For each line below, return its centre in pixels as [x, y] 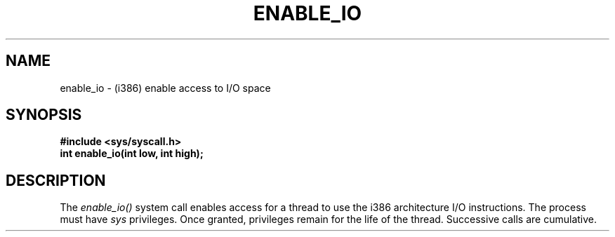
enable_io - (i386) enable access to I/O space [165, 88]
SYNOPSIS [44, 115]
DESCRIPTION [56, 180]
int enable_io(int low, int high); [132, 154]
